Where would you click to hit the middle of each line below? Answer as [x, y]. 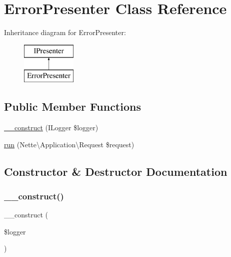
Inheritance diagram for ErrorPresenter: [65, 32]
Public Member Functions [72, 106]
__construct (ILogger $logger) [51, 127]
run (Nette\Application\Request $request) [69, 144]
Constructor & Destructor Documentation [116, 171]
